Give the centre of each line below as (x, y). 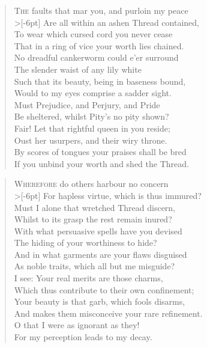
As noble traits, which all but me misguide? (94, 266)
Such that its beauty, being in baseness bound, (100, 81)
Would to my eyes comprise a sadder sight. (93, 93)
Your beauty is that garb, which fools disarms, (100, 301)
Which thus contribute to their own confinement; (104, 289)
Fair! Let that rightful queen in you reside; (92, 128)
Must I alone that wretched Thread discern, (95, 207)
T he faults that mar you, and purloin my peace (101, 10)
